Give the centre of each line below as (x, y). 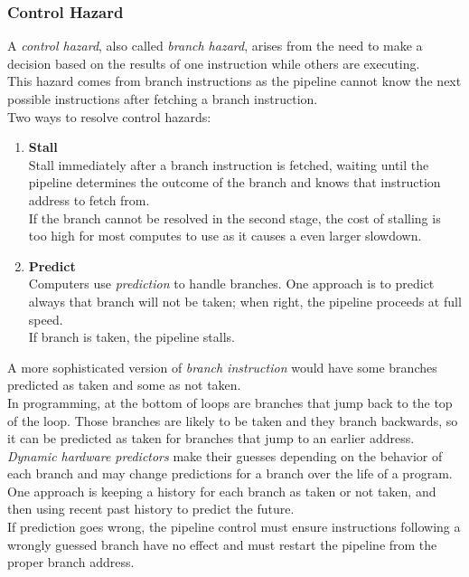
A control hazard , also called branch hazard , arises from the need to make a (215, 46)
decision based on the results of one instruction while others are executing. (214, 63)
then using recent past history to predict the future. (151, 509)
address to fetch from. (89, 199)
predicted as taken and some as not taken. (124, 385)
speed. (46, 319)
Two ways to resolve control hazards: (109, 116)
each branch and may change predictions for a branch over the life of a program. (230, 473)
